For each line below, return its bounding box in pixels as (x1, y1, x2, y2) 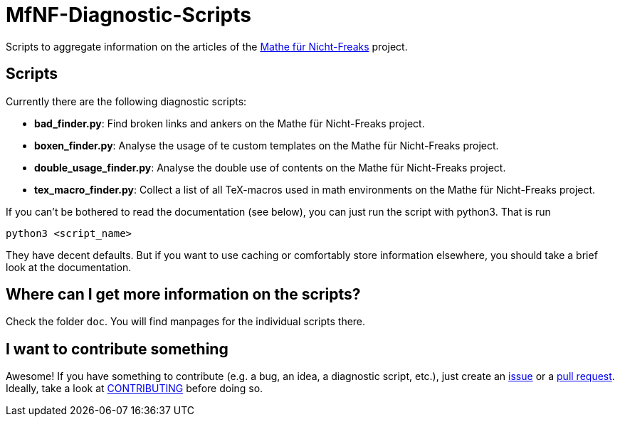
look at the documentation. (6, 260, 132, 273)
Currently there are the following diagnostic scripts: (6, 95, 247, 107)
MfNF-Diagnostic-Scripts (6, 3, 251, 27)
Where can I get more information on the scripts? (6, 285, 361, 304)
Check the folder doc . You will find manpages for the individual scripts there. (6, 315, 366, 328)
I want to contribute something (6, 339, 228, 358)
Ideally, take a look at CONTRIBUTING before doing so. (6, 382, 263, 395)
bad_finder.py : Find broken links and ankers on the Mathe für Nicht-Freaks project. (34, 117, 425, 130)
